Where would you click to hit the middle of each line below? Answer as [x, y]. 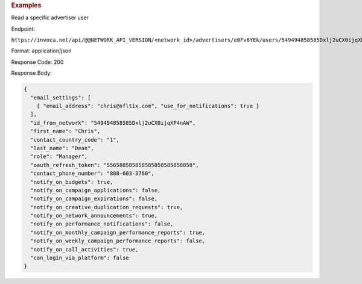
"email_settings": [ [61, 97]
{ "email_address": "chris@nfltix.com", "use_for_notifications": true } [148, 106]
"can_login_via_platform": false [80, 258]
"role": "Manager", [59, 156]
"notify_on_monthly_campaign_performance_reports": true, [118, 232]
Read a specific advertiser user [50, 17]
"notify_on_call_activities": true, [84, 249]
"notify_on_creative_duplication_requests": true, [107, 207]
